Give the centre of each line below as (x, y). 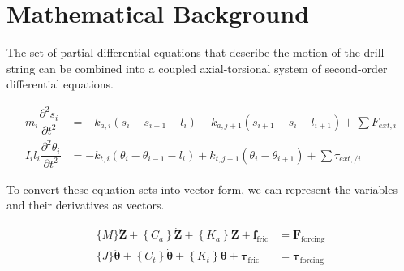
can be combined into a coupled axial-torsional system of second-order (213, 68)
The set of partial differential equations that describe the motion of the (183, 52)
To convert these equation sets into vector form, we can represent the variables (202, 189)
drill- (376, 52)
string (21, 68)
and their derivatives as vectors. (86, 205)
